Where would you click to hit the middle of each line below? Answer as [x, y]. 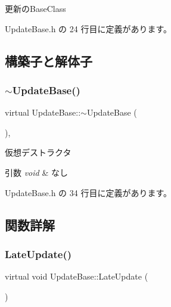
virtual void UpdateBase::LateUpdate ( [77, 276]
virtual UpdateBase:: [43, 112]
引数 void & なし [36, 172]
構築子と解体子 [49, 61]
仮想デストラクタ [38, 152]
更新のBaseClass [35, 8]
